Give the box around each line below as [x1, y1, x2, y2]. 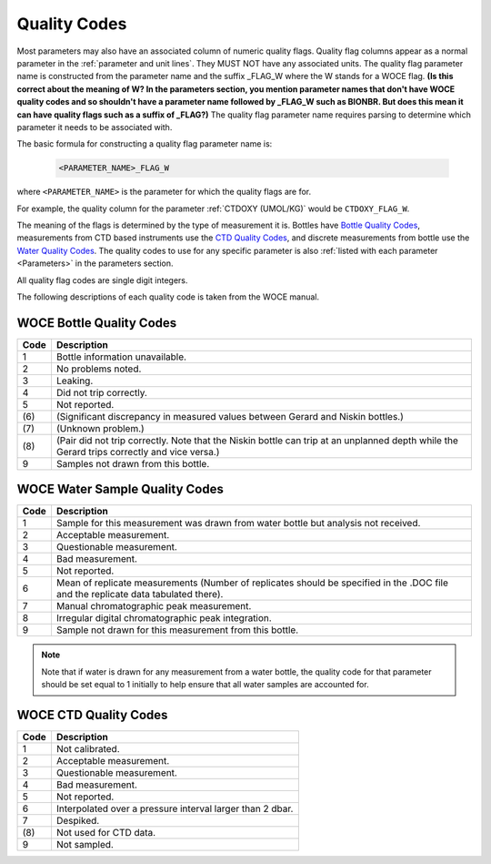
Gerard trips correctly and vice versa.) [55, 445, 220, 458]
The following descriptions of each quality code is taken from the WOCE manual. [16, 291, 320, 302]
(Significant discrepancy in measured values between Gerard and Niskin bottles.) [55, 410, 405, 422]
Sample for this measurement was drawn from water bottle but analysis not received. [55, 517, 421, 530]
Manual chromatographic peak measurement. [55, 600, 252, 613]
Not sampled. [55, 839, 114, 851]
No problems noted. [55, 362, 142, 375]
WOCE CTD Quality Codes [16, 707, 168, 723]
